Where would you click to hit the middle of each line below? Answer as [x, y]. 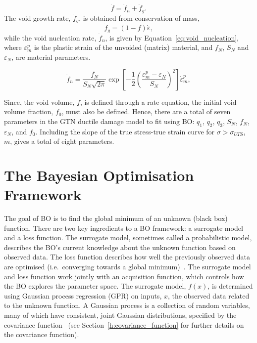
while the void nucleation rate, [50, 37]
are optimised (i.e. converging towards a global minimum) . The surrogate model [128, 267]
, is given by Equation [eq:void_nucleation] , [172, 37]
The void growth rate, [37, 18]
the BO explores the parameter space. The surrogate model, [95, 286]
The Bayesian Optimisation [99, 175]
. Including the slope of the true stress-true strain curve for [125, 131]
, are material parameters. [51, 57]
